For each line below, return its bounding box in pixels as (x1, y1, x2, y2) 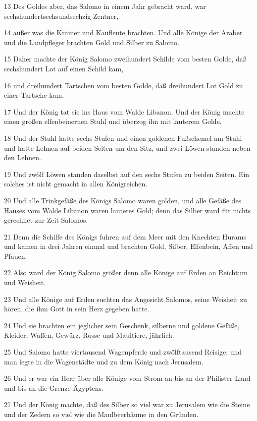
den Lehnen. (4, 152, 41, 163)
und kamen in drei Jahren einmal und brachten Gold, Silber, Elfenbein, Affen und (4, 241, 253, 251)
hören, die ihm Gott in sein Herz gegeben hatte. (4, 303, 150, 314)
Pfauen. (4, 250, 27, 261)
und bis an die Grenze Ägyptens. (4, 382, 103, 393)
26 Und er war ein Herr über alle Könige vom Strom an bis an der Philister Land (4, 373, 251, 383)
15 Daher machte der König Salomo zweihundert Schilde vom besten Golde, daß (4, 54, 247, 64)
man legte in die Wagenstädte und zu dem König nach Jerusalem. (4, 356, 204, 366)
